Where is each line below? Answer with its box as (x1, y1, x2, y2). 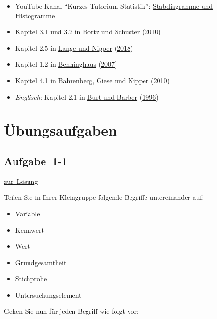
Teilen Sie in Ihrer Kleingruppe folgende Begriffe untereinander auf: (4, 192, 204, 202)
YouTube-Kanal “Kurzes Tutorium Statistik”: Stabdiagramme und (15, 1, 213, 11)
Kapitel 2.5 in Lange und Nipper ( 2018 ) (15, 43, 133, 53)
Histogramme (15, 10, 55, 20)
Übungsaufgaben (4, 120, 117, 140)
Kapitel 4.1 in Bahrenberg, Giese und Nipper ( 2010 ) (15, 75, 170, 85)
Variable (15, 208, 40, 218)
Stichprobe (15, 273, 47, 284)
